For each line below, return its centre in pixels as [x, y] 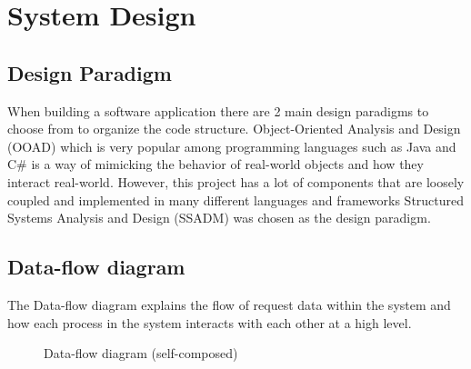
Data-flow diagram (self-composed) [141, 353]
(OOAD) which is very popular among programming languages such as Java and [232, 146]
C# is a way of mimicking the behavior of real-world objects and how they [215, 164]
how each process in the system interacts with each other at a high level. [210, 322]
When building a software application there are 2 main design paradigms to [218, 110]
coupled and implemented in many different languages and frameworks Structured [236, 199]
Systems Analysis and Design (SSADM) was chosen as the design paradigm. [219, 218]
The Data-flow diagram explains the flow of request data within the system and [229, 304]
